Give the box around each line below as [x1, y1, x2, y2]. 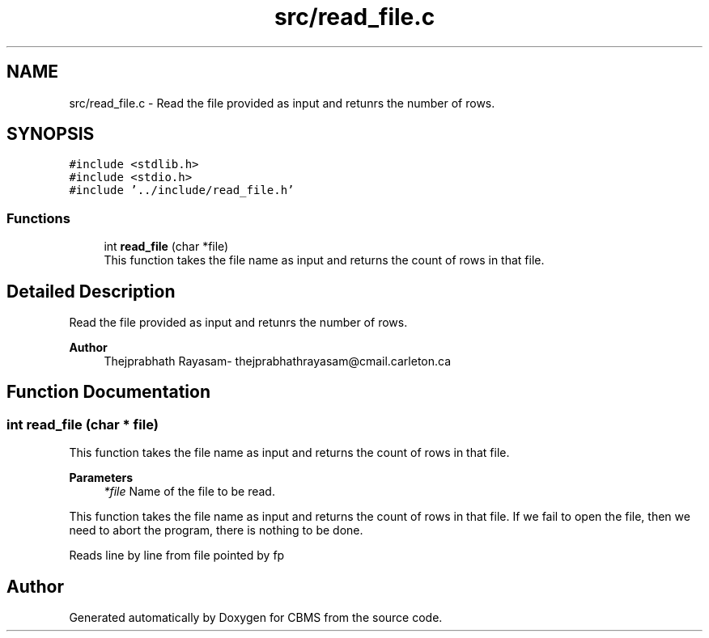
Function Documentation [6, 382, 210, 403]
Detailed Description [6, 281, 176, 302]
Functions [6, 209, 70, 226]
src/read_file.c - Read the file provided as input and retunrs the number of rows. [69, 95, 495, 110]
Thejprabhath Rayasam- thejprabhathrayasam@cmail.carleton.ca [104, 354, 452, 369]
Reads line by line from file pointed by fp [69, 548, 285, 563]
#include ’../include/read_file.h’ [69, 184, 295, 197]
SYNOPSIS [6, 124, 95, 145]
